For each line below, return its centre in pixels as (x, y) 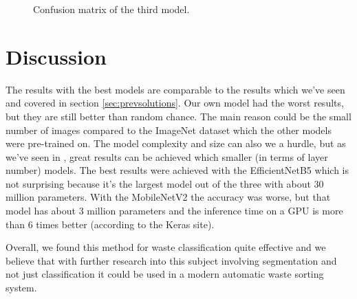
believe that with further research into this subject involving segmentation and (171, 260)
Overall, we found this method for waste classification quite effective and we (166, 247)
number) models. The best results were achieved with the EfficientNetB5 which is (177, 170)
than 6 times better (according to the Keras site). (110, 224)
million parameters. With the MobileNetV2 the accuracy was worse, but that (168, 197)
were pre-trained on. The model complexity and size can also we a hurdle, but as (176, 143)
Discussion (56, 56)
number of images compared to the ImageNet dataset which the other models (169, 130)
